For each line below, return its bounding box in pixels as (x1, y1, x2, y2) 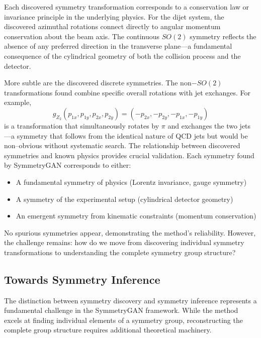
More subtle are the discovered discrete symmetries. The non (4, 77, 192, 88)
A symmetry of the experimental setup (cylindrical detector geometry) (16, 193, 233, 204)
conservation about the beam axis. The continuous (4, 31, 160, 41)
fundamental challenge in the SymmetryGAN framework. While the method (4, 305, 238, 315)
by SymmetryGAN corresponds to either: (4, 160, 131, 170)
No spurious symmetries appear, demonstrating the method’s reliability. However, (4, 227, 256, 238)
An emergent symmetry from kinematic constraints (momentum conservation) (16, 210, 256, 221)
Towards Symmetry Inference (4, 271, 160, 287)
